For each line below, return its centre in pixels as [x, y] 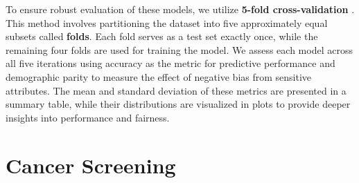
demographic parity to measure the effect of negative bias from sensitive [159, 76]
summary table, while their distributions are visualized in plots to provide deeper [178, 104]
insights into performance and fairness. [88, 117]
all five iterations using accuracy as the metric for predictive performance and [170, 63]
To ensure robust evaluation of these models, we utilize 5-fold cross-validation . [180, 9]
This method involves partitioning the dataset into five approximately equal [167, 22]
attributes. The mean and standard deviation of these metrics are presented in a [176, 90]
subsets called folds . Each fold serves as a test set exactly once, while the [162, 36]
